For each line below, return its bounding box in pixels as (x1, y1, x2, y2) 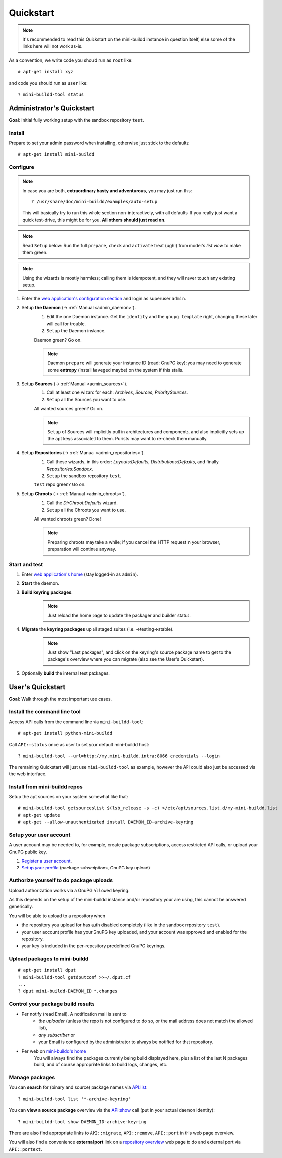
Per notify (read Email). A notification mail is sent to (21, 1011, 127, 1017)
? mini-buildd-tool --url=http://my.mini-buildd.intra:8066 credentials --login (18, 753, 220, 759)
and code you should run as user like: (9, 80, 88, 86)
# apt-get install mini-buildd (18, 152, 94, 157)
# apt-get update (18, 812, 60, 818)
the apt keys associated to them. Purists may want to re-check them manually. (47, 436, 208, 442)
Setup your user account (9, 831, 71, 838)
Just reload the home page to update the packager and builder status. (47, 612, 191, 618)
